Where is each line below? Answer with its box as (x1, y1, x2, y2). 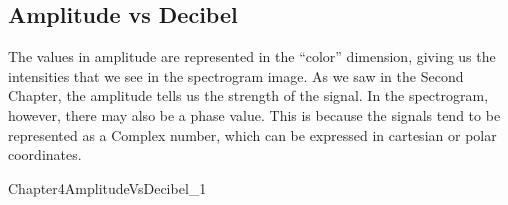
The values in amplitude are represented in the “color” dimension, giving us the (8, 46, 496, 67)
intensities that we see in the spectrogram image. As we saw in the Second (8, 65, 464, 86)
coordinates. (8, 144, 82, 165)
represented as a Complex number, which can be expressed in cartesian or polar (8, 124, 497, 145)
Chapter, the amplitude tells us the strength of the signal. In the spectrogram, (8, 85, 489, 106)
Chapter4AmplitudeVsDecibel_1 (8, 177, 207, 198)
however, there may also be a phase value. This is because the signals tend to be (8, 104, 501, 125)
